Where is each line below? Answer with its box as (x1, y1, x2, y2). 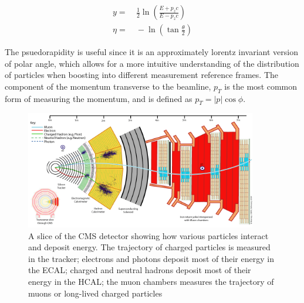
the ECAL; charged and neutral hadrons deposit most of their (28, 264, 251, 276)
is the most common (224, 80, 298, 92)
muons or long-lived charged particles (28, 287, 163, 299)
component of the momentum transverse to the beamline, (5, 80, 211, 92)
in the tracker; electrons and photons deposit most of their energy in (28, 252, 274, 264)
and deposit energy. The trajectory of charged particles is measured (28, 241, 271, 253)
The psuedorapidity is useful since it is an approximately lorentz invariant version (5, 46, 299, 58)
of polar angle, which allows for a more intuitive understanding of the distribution (5, 57, 299, 69)
